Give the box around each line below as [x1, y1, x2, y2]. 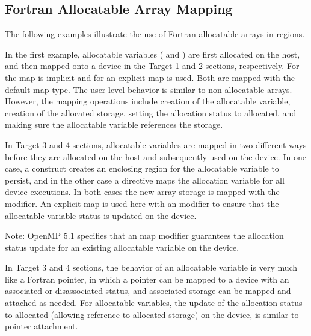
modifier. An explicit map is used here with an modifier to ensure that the [5, 197, 279, 209]
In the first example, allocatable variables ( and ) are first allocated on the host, [5, 47, 300, 60]
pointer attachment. [5, 320, 78, 332]
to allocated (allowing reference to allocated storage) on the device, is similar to [5, 308, 299, 320]
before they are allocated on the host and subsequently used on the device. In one [5, 150, 306, 163]
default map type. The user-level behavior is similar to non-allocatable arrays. [5, 83, 292, 95]
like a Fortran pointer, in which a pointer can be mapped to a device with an [5, 272, 289, 285]
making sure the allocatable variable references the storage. [5, 118, 223, 131]
